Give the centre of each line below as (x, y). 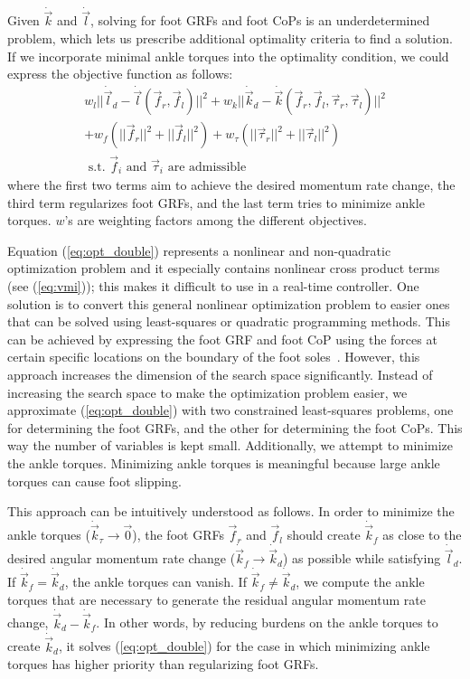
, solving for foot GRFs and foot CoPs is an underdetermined (260, 20)
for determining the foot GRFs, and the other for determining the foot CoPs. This (235, 427)
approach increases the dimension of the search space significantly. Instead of (220, 374)
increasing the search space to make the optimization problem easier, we (207, 392)
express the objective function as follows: (120, 74)
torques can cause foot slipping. (94, 481)
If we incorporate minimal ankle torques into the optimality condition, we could (228, 56)
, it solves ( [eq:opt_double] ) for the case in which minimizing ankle (244, 646)
